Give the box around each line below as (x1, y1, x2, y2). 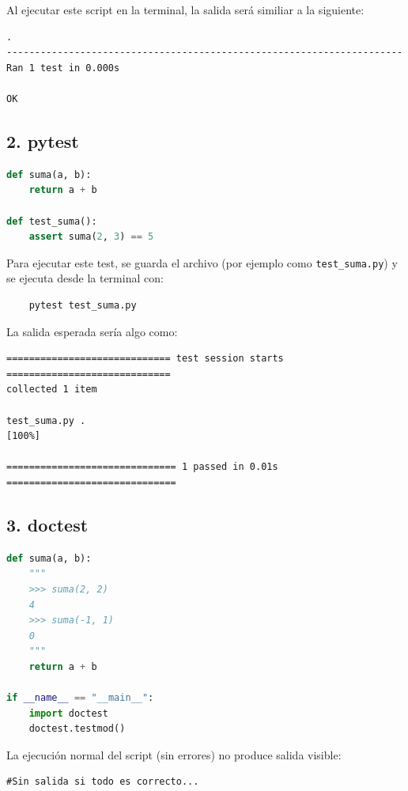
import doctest (28, 707, 108, 719)
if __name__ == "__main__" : (6, 692, 154, 704)
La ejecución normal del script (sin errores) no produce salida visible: (6, 746, 342, 763)
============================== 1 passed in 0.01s (6, 461, 278, 473)
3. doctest (6, 512, 89, 536)
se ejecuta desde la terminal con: (6, 270, 164, 286)
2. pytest (6, 128, 79, 153)
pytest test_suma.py (28, 299, 137, 311)
